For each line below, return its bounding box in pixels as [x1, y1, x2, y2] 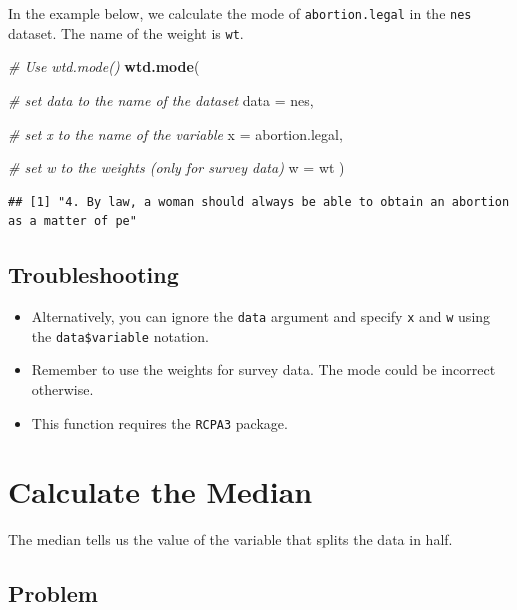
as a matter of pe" [8, 214, 137, 229]
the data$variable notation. [31, 325, 209, 346]
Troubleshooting [8, 259, 179, 290]
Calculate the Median [8, 471, 313, 512]
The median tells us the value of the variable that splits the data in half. [8, 529, 453, 550]
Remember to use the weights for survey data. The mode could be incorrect [31, 359, 496, 380]
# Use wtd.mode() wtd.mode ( [8, 56, 200, 77]
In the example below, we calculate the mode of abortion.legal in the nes [8, 3, 472, 23]
